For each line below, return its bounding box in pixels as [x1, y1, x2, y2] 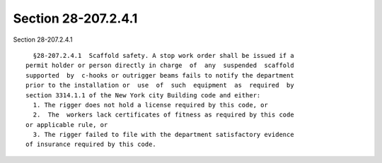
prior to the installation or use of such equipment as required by [25, 81, 294, 90]
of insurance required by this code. [25, 140, 157, 148]
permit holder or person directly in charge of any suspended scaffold [25, 61, 294, 70]
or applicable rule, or [25, 121, 108, 128]
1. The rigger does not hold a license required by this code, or [33, 101, 268, 109]
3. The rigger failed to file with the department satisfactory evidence [33, 131, 294, 139]
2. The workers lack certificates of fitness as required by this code [33, 111, 294, 119]
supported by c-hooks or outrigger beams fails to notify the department [25, 71, 294, 79]
